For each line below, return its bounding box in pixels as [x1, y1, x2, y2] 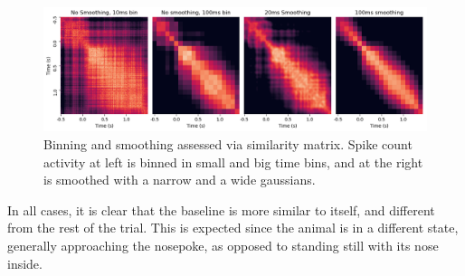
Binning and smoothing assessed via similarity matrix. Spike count [43, 135, 413, 154]
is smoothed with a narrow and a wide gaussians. [43, 170, 316, 189]
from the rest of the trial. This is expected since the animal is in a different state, [7, 218, 459, 237]
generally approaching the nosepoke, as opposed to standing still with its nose [7, 236, 439, 255]
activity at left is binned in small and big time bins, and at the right [43, 152, 423, 171]
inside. [7, 253, 43, 272]
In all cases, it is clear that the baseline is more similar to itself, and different [7, 200, 435, 219]
